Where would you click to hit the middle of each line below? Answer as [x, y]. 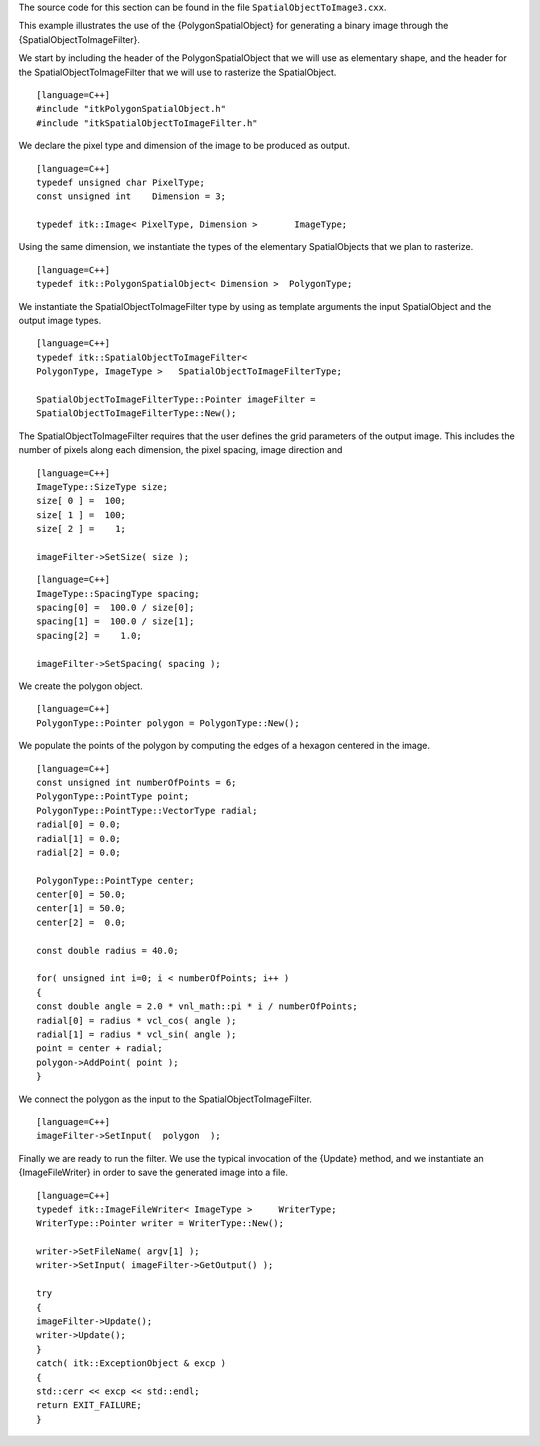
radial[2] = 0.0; [78, 852]
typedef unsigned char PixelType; [120, 182]
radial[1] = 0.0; [78, 838]
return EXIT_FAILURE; [89, 1405]
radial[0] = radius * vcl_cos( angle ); [136, 1020]
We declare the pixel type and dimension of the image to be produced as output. [184, 146]
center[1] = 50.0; [81, 908]
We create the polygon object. [81, 686]
